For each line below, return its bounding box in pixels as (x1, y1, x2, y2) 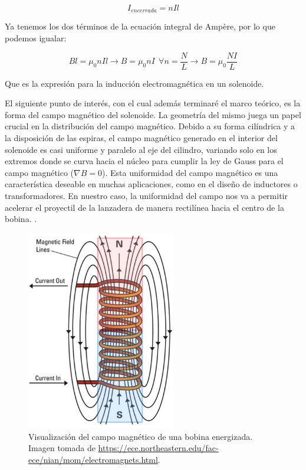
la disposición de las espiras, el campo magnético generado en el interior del (5, 132, 278, 144)
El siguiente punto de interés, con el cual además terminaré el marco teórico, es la (5, 97, 301, 109)
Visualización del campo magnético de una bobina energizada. (28, 430, 253, 442)
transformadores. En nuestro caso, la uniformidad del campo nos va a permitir (5, 190, 288, 202)
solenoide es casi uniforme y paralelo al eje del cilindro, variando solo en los (5, 143, 277, 155)
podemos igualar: (5, 32, 67, 44)
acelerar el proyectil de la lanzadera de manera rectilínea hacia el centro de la (5, 201, 284, 213)
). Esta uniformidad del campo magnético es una (102, 166, 278, 178)
